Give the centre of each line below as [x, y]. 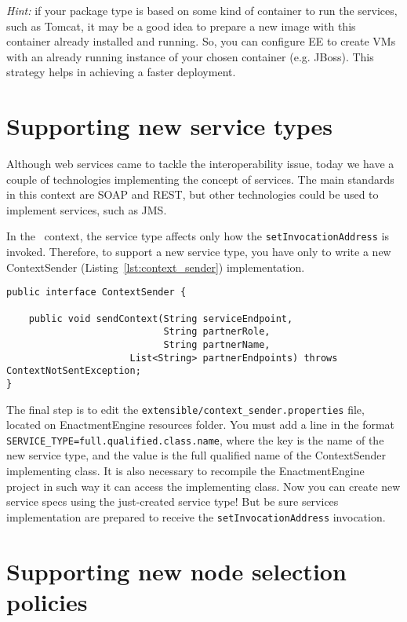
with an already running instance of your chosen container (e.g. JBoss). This [190, 56]
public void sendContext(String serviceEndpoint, [161, 318]
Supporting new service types [169, 126]
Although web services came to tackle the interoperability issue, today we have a [200, 164]
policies [47, 601]
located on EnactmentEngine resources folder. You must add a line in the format [201, 424]
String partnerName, [217, 344]
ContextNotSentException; [74, 371]
